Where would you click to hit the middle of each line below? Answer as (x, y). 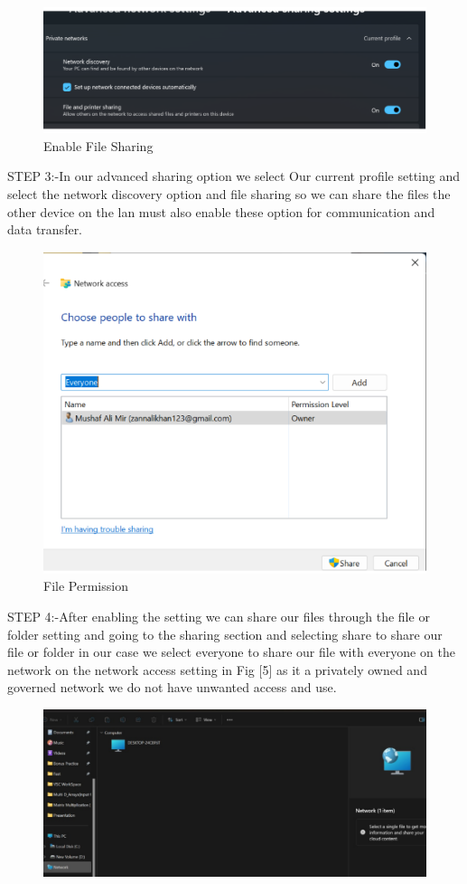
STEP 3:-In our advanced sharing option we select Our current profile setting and (233, 176)
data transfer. (45, 229)
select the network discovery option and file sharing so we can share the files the (229, 194)
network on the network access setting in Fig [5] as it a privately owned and (217, 669)
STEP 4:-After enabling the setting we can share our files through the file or (219, 617)
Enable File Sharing (98, 145)
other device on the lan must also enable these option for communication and (221, 211)
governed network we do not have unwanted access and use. (172, 687)
